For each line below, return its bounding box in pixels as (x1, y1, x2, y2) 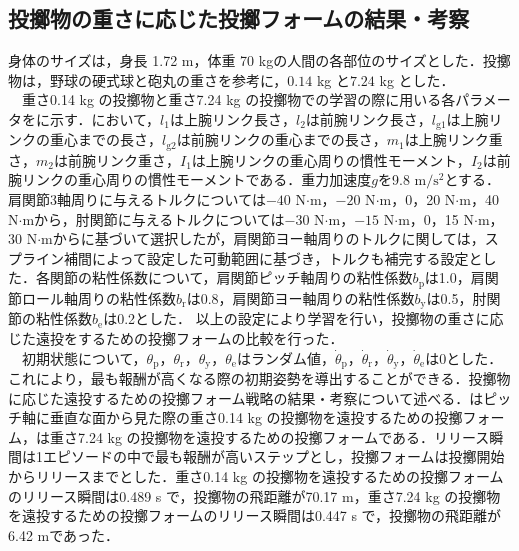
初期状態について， (21, 347, 147, 368)
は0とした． (425, 347, 503, 368)
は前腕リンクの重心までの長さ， (176, 129, 387, 150)
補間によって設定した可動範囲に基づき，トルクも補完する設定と (63, 247, 483, 268)
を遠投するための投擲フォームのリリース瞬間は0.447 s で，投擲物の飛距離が (8, 505, 502, 526)
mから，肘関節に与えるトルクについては (22, 208, 285, 229)
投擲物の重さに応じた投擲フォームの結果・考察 (8, 3, 470, 34)
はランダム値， (236, 347, 335, 368)
